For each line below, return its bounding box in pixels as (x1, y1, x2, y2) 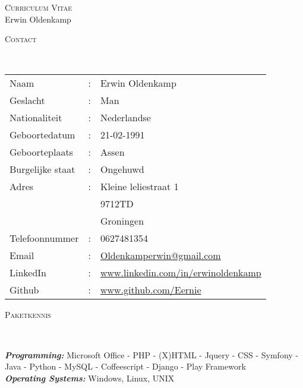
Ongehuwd (100, 162, 144, 176)
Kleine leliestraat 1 (100, 179, 179, 194)
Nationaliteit (10, 111, 62, 125)
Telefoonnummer (10, 231, 79, 245)
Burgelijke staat (10, 162, 75, 176)
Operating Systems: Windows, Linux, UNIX (5, 371, 175, 384)
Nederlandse (100, 111, 151, 125)
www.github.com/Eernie (100, 283, 201, 297)
